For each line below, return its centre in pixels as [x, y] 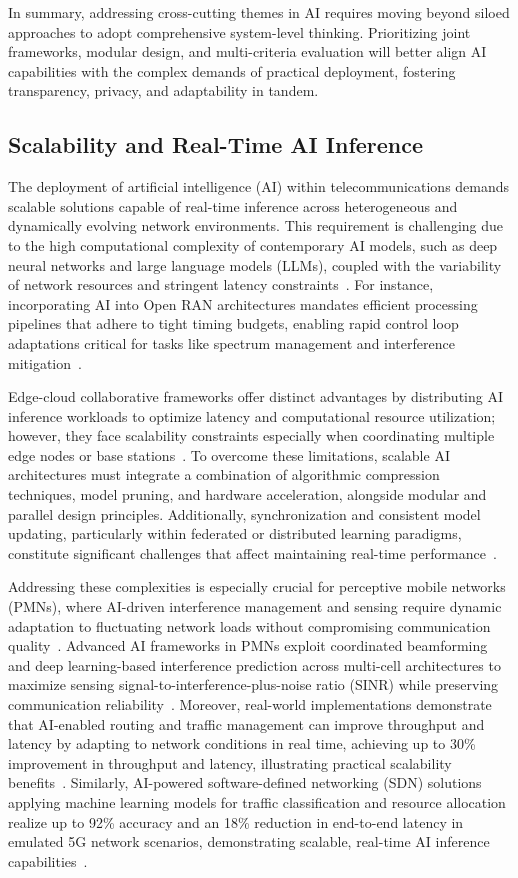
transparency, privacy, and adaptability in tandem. [163, 90]
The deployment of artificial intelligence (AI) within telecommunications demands [259, 186]
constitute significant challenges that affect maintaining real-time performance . [252, 552]
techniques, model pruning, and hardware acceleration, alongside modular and [247, 494]
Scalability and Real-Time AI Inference [216, 144]
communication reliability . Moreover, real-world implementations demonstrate [250, 704]
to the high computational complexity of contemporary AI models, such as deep [253, 244]
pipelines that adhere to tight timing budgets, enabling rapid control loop [233, 323]
